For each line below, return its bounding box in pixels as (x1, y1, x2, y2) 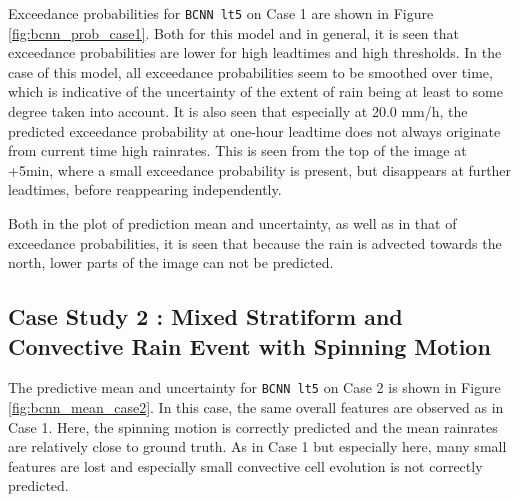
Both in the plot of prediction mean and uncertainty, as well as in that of (8, 213, 457, 233)
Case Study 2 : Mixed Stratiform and (8, 301, 403, 332)
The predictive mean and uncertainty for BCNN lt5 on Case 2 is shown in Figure (8, 377, 501, 398)
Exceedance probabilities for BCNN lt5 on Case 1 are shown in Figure (8, 3, 434, 23)
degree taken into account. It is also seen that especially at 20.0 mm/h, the (8, 101, 468, 122)
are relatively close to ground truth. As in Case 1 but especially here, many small (8, 436, 507, 457)
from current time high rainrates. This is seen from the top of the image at (8, 140, 467, 161)
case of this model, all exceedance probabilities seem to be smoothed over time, (8, 61, 493, 82)
